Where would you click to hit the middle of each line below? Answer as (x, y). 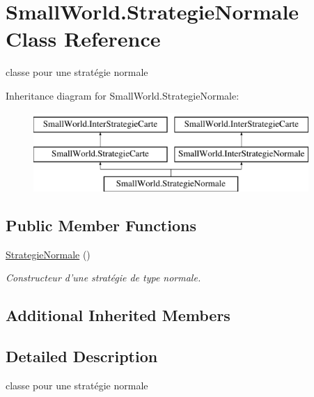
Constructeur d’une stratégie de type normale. (103, 278)
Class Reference (83, 39)
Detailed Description (82, 356)
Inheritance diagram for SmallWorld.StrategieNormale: (123, 95)
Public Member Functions (101, 225)
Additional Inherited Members (118, 315)
